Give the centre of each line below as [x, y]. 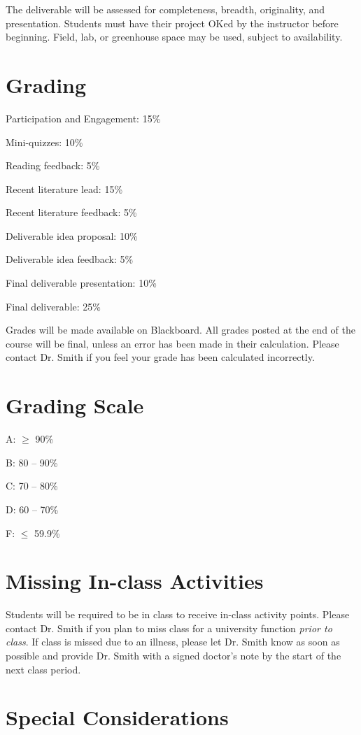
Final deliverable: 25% [53, 306]
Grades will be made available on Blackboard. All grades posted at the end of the [180, 330]
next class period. [43, 669]
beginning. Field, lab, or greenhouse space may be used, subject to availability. [174, 37]
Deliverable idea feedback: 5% [70, 259]
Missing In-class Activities [135, 581]
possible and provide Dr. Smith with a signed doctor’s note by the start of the [174, 656]
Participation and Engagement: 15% [83, 118]
